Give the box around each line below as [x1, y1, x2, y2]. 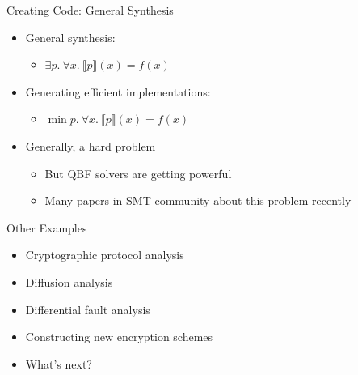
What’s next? [25, 355, 92, 372]
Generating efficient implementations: [25, 83, 211, 100]
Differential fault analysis [25, 300, 150, 317]
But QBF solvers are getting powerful [44, 164, 232, 181]
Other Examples [6, 219, 87, 236]
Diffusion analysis [25, 273, 113, 290]
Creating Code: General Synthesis [6, 2, 174, 18]
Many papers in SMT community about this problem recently [44, 192, 352, 209]
